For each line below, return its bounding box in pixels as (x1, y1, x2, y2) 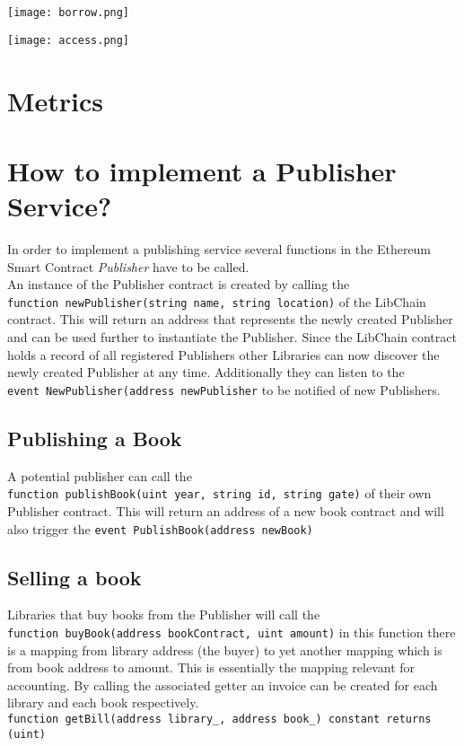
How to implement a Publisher (7, 152, 397, 189)
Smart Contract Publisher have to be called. (7, 257, 250, 276)
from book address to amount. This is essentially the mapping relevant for (7, 658, 416, 677)
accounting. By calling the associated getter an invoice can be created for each (7, 675, 438, 694)
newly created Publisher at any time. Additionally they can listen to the (7, 363, 405, 382)
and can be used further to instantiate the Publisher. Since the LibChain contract (7, 328, 457, 347)
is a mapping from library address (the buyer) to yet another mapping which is (7, 640, 442, 659)
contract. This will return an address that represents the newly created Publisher (7, 310, 453, 329)
